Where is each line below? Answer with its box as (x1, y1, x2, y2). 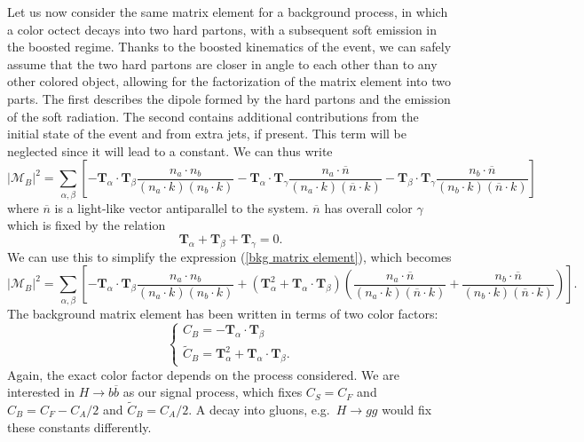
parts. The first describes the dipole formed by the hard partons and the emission (7, 89, 451, 107)
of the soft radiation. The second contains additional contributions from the (7, 107, 419, 125)
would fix (382, 399, 432, 418)
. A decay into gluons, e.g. (188, 399, 330, 418)
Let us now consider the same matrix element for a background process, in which (7, 3, 448, 20)
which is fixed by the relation (7, 216, 166, 234)
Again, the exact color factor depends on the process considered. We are (7, 365, 399, 383)
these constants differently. (7, 417, 152, 436)
